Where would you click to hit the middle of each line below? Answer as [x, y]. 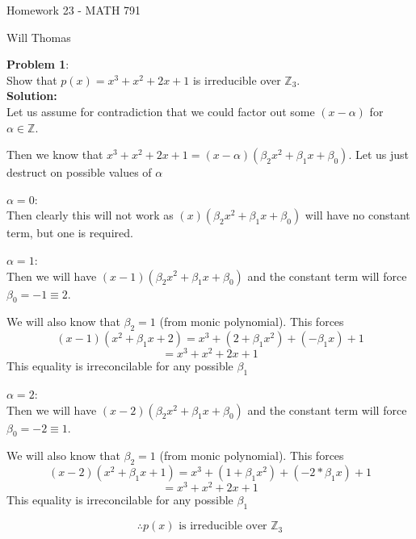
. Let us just [379, 155]
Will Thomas [39, 37]
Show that [32, 79]
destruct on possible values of [79, 172]
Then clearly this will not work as [90, 215]
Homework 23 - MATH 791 [74, 10]
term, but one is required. [70, 233]
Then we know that [55, 155]
